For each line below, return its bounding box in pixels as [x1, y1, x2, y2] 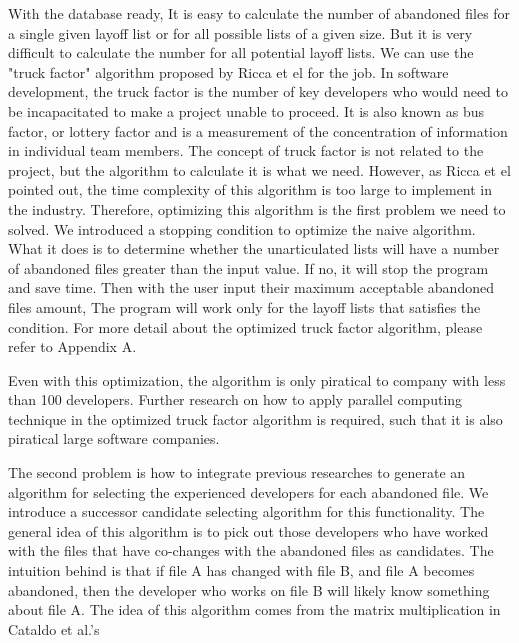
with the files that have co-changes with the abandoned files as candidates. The [8, 540, 494, 561]
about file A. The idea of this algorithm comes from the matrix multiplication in [8, 599, 501, 620]
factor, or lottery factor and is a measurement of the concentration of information [8, 120, 508, 141]
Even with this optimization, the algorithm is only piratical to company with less [8, 369, 506, 390]
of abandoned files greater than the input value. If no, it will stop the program [8, 257, 489, 278]
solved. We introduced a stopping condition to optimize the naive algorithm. [8, 218, 476, 239]
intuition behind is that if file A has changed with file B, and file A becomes [8, 560, 475, 581]
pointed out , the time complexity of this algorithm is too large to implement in [8, 179, 493, 200]
